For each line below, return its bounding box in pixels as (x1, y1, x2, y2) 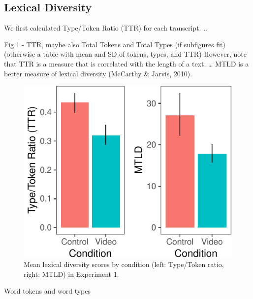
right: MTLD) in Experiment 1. (24, 268, 119, 279)
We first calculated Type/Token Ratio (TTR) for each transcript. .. (4, 23, 207, 33)
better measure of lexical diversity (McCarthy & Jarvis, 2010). (4, 68, 192, 78)
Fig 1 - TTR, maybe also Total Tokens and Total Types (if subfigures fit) (4, 39, 225, 49)
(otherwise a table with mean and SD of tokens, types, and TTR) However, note (4, 49, 247, 59)
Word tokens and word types (4, 285, 91, 296)
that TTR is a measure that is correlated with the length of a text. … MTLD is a (4, 58, 249, 68)
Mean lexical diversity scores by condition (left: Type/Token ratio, (24, 259, 224, 269)
